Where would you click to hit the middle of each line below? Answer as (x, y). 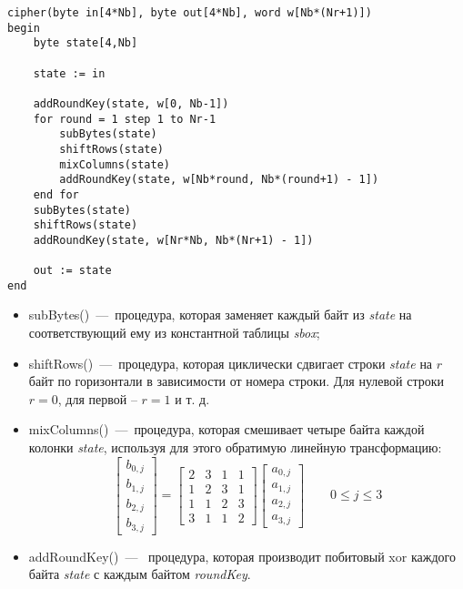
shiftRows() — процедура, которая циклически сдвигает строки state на (231, 363)
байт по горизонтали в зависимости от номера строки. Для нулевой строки (236, 381)
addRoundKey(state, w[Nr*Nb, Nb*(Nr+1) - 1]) (173, 240)
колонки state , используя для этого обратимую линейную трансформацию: (235, 447)
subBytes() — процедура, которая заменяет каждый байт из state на (220, 315)
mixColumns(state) (115, 164)
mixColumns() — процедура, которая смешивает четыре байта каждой (226, 429)
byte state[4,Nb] (86, 43)
